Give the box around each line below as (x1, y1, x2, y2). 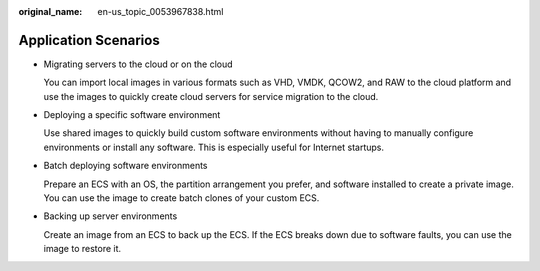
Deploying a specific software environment (43, 109, 221, 121)
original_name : (18, 6, 83, 17)
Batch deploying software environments (43, 160, 209, 172)
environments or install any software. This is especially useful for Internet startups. (43, 141, 385, 153)
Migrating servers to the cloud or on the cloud (43, 58, 234, 70)
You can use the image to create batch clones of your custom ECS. (43, 192, 320, 204)
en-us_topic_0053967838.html (97, 6, 224, 17)
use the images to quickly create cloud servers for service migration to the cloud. (43, 90, 379, 102)
